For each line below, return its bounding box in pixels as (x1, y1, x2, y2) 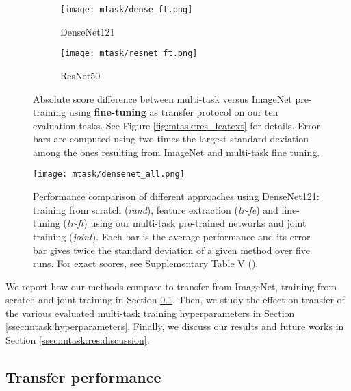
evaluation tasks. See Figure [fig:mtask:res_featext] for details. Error (33, 118, 320, 132)
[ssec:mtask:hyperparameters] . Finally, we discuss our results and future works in (5, 319, 344, 333)
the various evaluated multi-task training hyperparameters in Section (5, 305, 295, 320)
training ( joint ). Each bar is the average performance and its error (33, 229, 311, 243)
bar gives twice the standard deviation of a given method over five (33, 242, 311, 257)
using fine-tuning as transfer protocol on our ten (68, 105, 278, 119)
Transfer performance (5, 366, 161, 388)
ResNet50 (60, 68, 101, 82)
